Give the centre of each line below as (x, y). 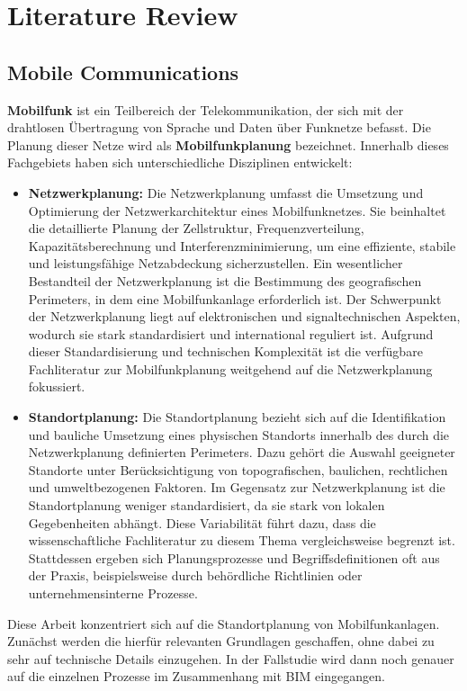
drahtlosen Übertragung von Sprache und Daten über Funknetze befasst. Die (219, 127)
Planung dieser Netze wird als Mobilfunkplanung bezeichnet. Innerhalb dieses (228, 144)
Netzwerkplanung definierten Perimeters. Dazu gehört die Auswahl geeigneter (242, 452)
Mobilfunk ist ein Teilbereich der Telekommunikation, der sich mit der (206, 109)
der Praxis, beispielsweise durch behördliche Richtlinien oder (195, 575)
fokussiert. (57, 386)
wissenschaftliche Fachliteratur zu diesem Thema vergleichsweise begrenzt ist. (242, 540)
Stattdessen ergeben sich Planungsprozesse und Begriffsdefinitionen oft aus (234, 557)
